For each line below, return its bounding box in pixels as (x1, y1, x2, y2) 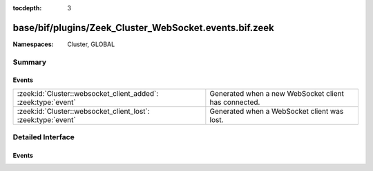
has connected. (209, 97, 260, 107)
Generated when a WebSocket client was (209, 106, 344, 116)
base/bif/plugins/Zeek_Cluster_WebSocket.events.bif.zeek (12, 21, 274, 34)
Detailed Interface (12, 132, 75, 142)
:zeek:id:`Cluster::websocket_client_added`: (17, 88, 159, 98)
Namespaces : (12, 40, 54, 48)
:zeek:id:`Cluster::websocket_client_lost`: (17, 106, 150, 116)
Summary (12, 57, 47, 67)
